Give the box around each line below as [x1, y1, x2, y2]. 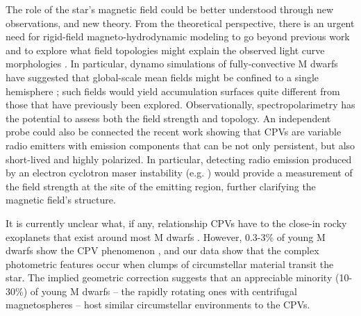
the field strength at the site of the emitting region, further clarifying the [6, 178, 316, 193]
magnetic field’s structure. [6, 192, 116, 207]
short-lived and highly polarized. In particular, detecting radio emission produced [6, 151, 352, 166]
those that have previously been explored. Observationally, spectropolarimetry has [6, 97, 355, 112]
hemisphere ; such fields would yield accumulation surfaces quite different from [6, 83, 340, 98]
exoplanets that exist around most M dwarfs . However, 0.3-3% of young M [6, 229, 326, 244]
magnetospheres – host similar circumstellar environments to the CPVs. [6, 297, 310, 312]
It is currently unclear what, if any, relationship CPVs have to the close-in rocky [6, 215, 347, 230]
